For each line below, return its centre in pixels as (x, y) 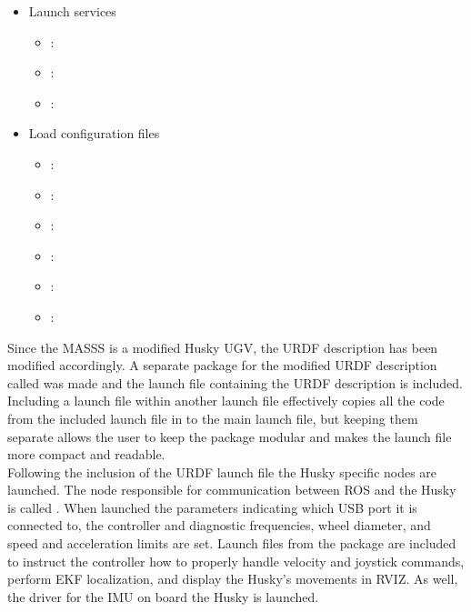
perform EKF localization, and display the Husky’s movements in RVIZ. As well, (233, 579)
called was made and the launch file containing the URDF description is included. (235, 382)
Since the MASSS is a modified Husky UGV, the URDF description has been (223, 347)
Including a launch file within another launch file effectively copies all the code (226, 401)
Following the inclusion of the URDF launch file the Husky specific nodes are (222, 472)
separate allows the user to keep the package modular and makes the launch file (230, 436)
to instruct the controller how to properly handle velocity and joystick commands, (236, 561)
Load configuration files (94, 133)
